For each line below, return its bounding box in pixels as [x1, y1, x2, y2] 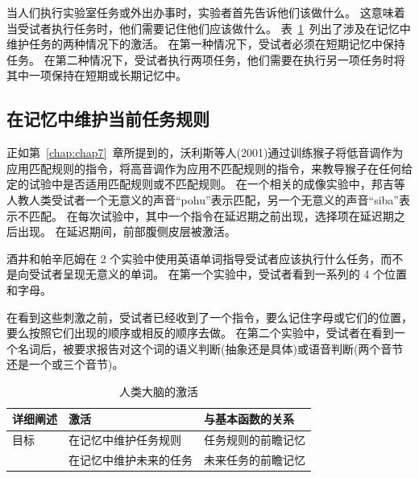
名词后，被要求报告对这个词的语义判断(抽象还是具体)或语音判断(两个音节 [17, 340, 404, 356]
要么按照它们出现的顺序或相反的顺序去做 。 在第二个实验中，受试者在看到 [6, 324, 394, 341]
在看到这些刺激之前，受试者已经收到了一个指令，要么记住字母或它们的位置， [6, 308, 413, 325]
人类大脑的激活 [119, 382, 198, 399]
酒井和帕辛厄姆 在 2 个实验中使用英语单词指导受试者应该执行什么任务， [6, 249, 381, 266]
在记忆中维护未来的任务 [68, 451, 193, 468]
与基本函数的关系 [204, 410, 294, 427]
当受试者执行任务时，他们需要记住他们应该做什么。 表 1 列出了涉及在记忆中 [6, 19, 411, 36]
